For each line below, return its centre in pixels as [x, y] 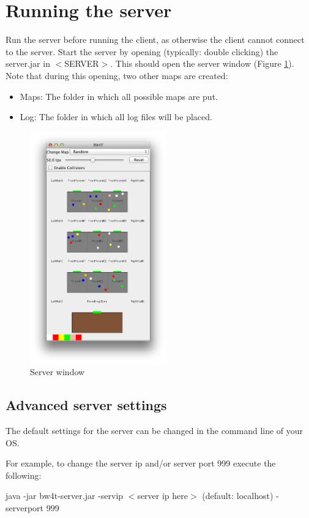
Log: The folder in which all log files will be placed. [116, 117]
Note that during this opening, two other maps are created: [117, 75]
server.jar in [28, 63]
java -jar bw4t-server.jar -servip [65, 496]
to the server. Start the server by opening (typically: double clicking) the [142, 51]
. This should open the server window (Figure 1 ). [202, 63]
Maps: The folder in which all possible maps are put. [119, 96]
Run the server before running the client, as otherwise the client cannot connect [155, 40]
